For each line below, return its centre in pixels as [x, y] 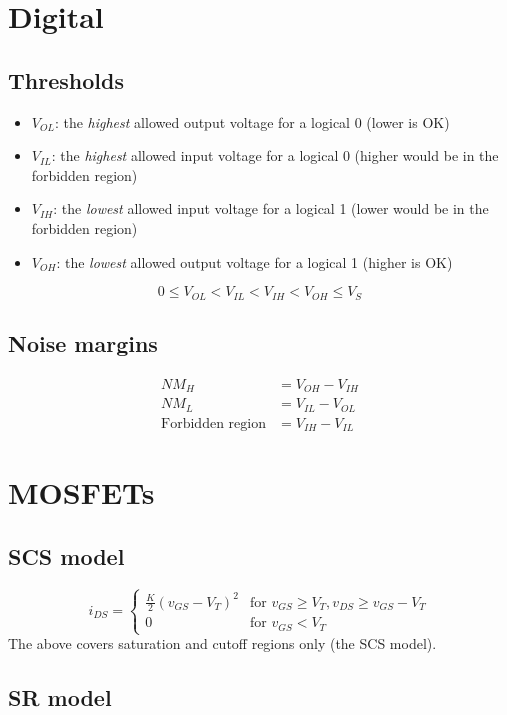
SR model [60, 697]
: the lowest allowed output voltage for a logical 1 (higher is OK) [254, 261]
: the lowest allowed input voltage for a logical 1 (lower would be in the [271, 208]
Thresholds [66, 79]
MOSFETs [81, 492]
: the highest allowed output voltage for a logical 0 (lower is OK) [252, 121]
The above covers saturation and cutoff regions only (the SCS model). [222, 643]
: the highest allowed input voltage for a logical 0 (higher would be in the [275, 155]
